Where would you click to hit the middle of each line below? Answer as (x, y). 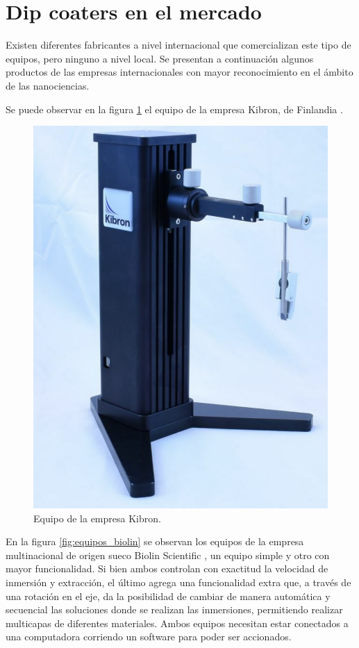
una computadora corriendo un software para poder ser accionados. (149, 637)
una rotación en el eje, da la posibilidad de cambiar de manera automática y (168, 596)
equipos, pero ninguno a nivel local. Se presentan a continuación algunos (160, 58)
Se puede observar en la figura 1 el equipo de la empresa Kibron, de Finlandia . (174, 109)
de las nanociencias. (48, 85)
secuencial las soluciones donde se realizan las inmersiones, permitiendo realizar (174, 609)
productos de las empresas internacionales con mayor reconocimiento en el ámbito (179, 72)
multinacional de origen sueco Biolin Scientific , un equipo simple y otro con (168, 555)
